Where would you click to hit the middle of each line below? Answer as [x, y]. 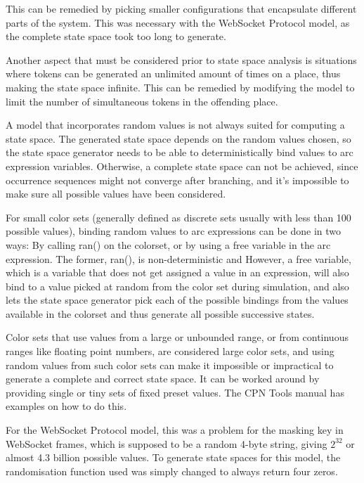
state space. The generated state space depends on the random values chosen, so [178, 138]
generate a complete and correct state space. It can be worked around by [163, 379]
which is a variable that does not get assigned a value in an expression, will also [177, 272]
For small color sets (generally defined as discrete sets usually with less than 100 [178, 217]
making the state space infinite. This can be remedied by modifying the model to [180, 87]
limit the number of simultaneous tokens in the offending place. [142, 101]
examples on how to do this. [66, 406]
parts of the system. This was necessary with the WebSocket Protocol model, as [178, 22]
